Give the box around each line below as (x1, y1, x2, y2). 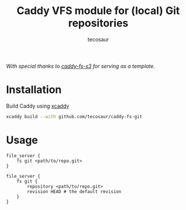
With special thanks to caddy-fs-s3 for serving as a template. (6, 63, 155, 70)
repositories (68, 16, 129, 30)
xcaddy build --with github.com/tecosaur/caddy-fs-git (6, 113, 143, 119)
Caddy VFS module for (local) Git (16, 4, 180, 18)
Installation (6, 83, 62, 97)
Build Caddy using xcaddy (6, 102, 70, 109)
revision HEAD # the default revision (27, 188, 122, 194)
